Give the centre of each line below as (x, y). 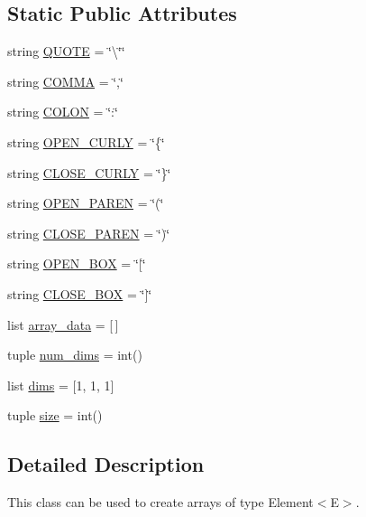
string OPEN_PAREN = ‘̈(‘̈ (86, 203)
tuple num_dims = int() (75, 355)
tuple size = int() (55, 415)
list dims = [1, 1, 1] (61, 385)
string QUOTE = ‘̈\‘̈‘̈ (66, 51)
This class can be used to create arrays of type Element (160, 502)
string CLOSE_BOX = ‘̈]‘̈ (80, 293)
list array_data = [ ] (63, 324)
